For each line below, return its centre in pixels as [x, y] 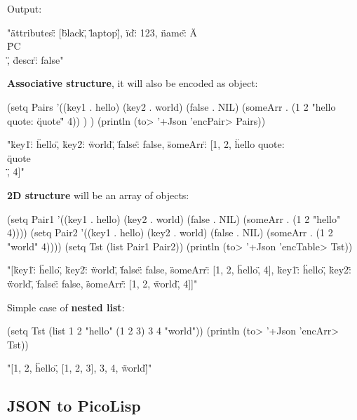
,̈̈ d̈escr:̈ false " [35, 59]
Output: [25, 8]
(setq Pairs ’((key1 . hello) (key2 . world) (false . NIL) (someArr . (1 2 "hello [171, 106]
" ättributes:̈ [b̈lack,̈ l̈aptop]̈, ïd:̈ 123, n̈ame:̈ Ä [102, 32]
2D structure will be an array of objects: [98, 195]
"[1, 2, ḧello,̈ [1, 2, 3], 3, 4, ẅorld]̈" [80, 368]
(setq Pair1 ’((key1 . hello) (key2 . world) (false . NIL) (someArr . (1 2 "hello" [174, 218]
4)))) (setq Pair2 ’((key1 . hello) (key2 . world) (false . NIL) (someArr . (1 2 [170, 232]
